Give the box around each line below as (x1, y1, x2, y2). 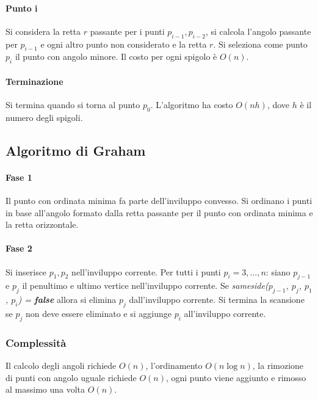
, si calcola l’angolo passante (205, 24, 311, 37)
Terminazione (5, 75, 63, 87)
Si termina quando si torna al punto (5, 98, 140, 111)
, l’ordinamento (145, 358, 203, 371)
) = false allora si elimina (18, 293, 117, 306)
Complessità (5, 335, 67, 350)
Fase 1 (5, 170, 32, 183)
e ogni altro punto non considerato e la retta (40, 37, 207, 50)
